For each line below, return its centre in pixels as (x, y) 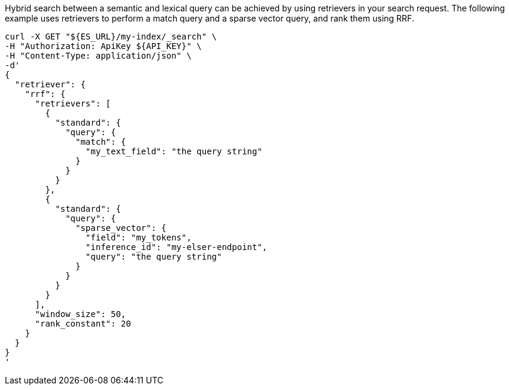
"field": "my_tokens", (138, 237)
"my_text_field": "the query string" (174, 151)
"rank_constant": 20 (83, 324)
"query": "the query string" (154, 257)
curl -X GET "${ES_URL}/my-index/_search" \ (111, 36)
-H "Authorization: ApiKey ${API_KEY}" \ (103, 46)
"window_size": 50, (81, 314)
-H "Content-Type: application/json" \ (98, 56)
